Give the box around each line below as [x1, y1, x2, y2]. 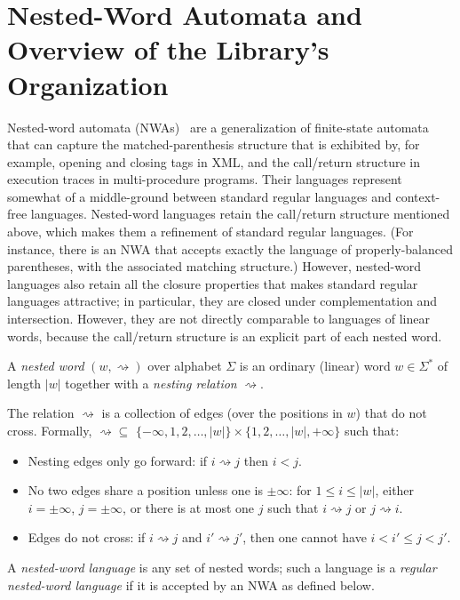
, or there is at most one [123, 498, 255, 516]
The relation [7, 404, 75, 422]
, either [375, 481, 415, 500]
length [7, 373, 42, 392]
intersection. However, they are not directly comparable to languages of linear [7, 309, 430, 328]
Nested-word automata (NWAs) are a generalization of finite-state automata [7, 117, 429, 136]
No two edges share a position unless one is [28, 481, 263, 500]
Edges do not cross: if [28, 528, 146, 547]
